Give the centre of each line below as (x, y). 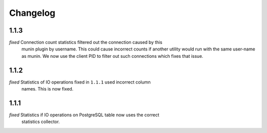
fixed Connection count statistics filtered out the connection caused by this (86, 43)
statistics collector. (41, 122)
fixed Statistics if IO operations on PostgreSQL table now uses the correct (84, 115)
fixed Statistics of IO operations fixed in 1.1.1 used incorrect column (80, 82)
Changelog (32, 13)
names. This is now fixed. (47, 89)
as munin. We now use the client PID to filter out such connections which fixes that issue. (112, 56)
